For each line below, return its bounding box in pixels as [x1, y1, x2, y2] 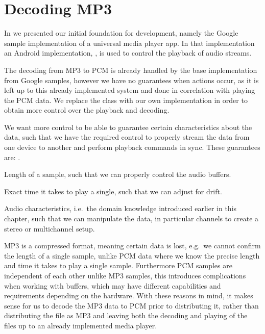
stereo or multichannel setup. [4, 223, 95, 234]
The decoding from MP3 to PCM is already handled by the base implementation [4, 64, 257, 75]
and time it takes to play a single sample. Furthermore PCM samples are [4, 260, 232, 271]
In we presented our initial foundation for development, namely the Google [4, 28, 238, 38]
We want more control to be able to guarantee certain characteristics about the [4, 121, 252, 132]
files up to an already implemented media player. [4, 320, 157, 330]
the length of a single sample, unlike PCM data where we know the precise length [4, 250, 260, 261]
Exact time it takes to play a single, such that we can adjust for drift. [4, 186, 222, 196]
